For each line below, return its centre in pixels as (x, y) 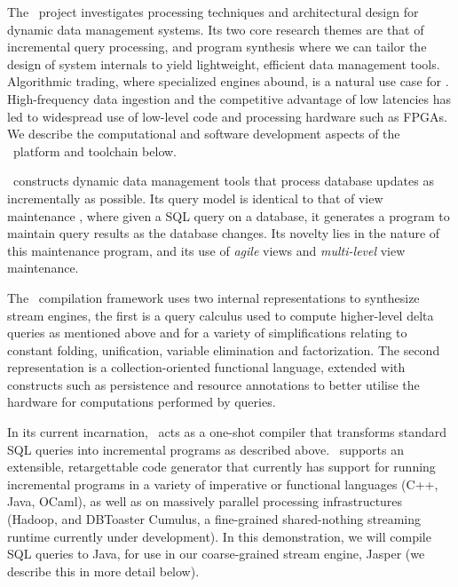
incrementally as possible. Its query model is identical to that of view (195, 198)
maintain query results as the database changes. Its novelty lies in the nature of (224, 233)
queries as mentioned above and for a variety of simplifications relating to (207, 333)
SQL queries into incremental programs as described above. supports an (205, 449)
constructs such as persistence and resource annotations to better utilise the (213, 384)
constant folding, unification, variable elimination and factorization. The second (224, 349)
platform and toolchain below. (95, 151)
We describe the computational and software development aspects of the (204, 134)
